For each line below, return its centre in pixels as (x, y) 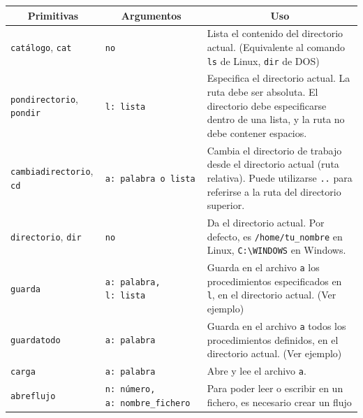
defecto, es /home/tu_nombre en (275, 236)
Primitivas (53, 15)
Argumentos (151, 15)
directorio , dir (46, 236)
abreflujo (33, 396)
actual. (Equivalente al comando (276, 46)
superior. (226, 205)
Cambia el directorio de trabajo (274, 150)
